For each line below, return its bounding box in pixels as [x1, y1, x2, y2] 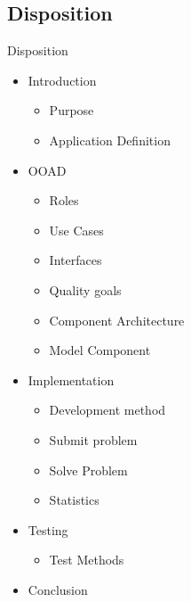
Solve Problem [49, 460, 128, 479]
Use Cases [49, 220, 104, 239]
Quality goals [49, 280, 122, 299]
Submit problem [49, 430, 138, 449]
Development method [49, 400, 166, 419]
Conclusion [28, 580, 88, 598]
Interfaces [49, 251, 102, 269]
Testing [28, 520, 68, 539]
